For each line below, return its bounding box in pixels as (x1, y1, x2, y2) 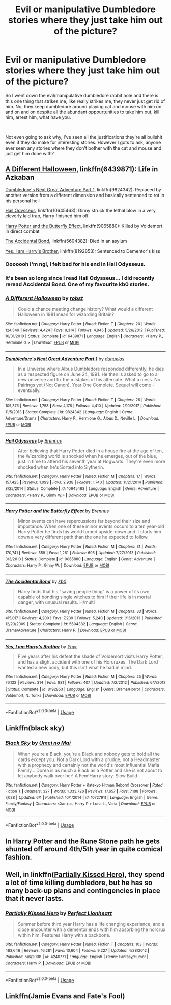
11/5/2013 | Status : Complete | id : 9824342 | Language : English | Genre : (5, 409, 134, 414)
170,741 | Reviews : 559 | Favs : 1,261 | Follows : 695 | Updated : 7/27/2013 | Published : (5, 550, 156, 556)
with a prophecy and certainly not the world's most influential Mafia (17, 762, 159, 768)
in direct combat (5, 228, 40, 234)
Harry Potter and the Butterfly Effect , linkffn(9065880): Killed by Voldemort (5, 223, 163, 229)
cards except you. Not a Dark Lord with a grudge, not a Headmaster (17, 756, 160, 763)
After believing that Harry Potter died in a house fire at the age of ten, (17, 448, 163, 454)
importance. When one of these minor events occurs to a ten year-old (17, 523, 164, 529)
